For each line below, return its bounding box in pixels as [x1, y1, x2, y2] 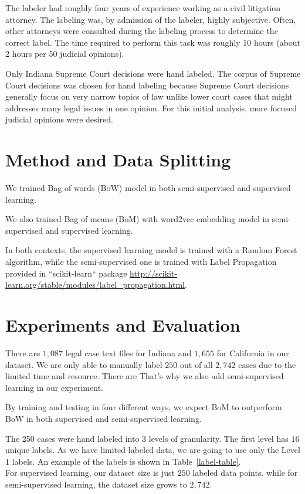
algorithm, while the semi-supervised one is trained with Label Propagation [5, 255, 277, 268]
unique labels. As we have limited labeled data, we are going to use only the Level [5, 444, 300, 456]
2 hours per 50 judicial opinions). [5, 47, 124, 60]
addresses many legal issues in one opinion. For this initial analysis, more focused [5, 101, 297, 114]
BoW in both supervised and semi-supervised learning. [5, 412, 202, 424]
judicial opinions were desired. [5, 113, 113, 125]
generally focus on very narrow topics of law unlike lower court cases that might [5, 90, 293, 103]
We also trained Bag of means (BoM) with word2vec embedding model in [5, 213, 270, 225]
